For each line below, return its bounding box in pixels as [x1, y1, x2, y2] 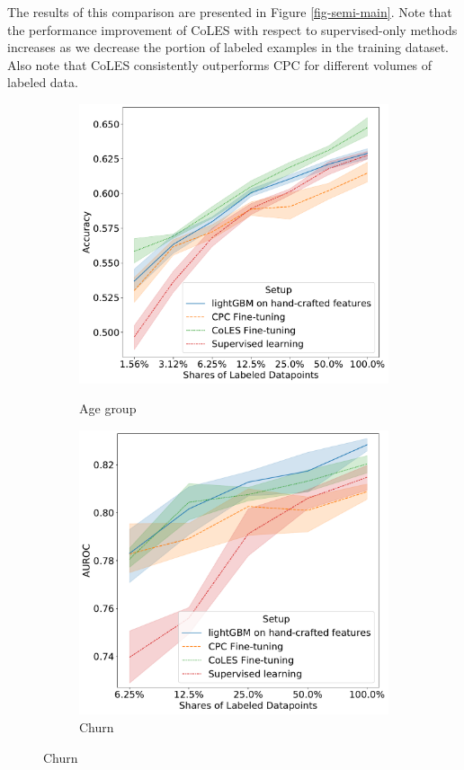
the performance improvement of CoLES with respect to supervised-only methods [7, 20, 458, 39]
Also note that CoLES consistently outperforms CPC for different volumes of [7, 55, 433, 74]
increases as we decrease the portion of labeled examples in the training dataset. [7, 38, 449, 57]
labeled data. [7, 73, 78, 92]
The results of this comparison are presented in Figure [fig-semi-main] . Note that [7, 3, 452, 21]
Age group [79, 399, 137, 418]
